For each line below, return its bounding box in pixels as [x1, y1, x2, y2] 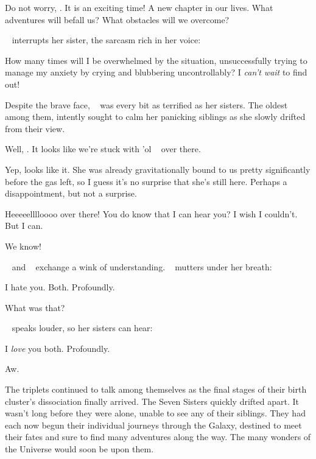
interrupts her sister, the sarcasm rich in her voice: [12, 33, 201, 46]
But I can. [5, 219, 43, 232]
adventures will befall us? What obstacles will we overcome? [5, 13, 230, 26]
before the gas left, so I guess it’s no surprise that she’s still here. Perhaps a [5, 175, 287, 187]
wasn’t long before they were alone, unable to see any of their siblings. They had [5, 407, 306, 419]
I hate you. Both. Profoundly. [5, 281, 115, 293]
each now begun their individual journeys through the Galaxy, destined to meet [5, 418, 302, 431]
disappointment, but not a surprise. [5, 187, 137, 200]
